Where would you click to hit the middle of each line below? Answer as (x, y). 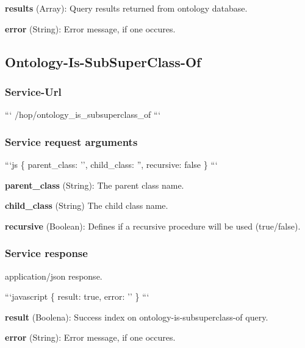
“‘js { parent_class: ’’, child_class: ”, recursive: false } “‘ (111, 164)
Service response (46, 253)
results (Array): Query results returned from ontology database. (126, 8)
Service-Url (33, 91)
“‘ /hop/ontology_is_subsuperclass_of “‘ (83, 114)
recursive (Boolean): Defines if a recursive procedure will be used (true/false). (153, 226)
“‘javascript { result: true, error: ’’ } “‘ (77, 296)
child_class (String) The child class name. (87, 205)
